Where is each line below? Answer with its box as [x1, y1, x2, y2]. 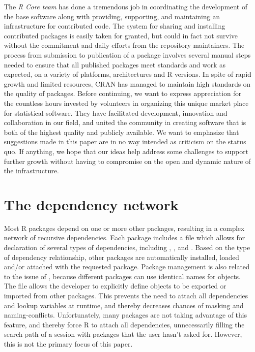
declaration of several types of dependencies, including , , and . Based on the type [4, 242, 250, 252]
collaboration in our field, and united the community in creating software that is [4, 117, 246, 128]
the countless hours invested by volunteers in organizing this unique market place [4, 97, 249, 108]
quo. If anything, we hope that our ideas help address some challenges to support [4, 146, 249, 156]
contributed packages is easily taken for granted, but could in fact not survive [4, 30, 238, 40]
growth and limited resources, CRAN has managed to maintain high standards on [4, 78, 251, 89]
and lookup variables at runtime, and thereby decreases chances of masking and [4, 300, 244, 310]
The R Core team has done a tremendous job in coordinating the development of [4, 1, 248, 11]
